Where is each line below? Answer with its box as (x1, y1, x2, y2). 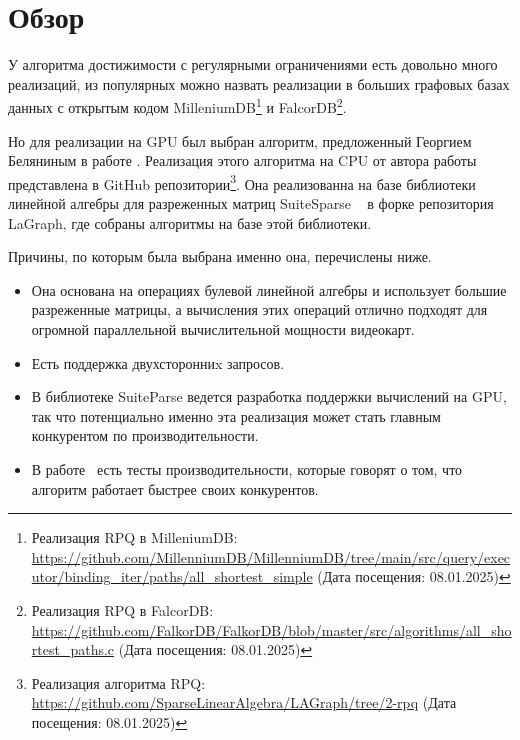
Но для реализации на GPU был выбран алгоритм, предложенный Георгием (8, 130, 472, 151)
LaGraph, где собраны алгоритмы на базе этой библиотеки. (8, 212, 372, 233)
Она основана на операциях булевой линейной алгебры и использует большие (31, 279, 507, 300)
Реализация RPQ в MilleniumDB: (31, 527, 238, 548)
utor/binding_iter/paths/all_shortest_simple (31, 566, 313, 587)
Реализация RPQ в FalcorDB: (31, 599, 214, 620)
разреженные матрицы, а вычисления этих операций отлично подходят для (31, 299, 488, 320)
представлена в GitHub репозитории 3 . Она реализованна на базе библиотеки (8, 170, 476, 194)
